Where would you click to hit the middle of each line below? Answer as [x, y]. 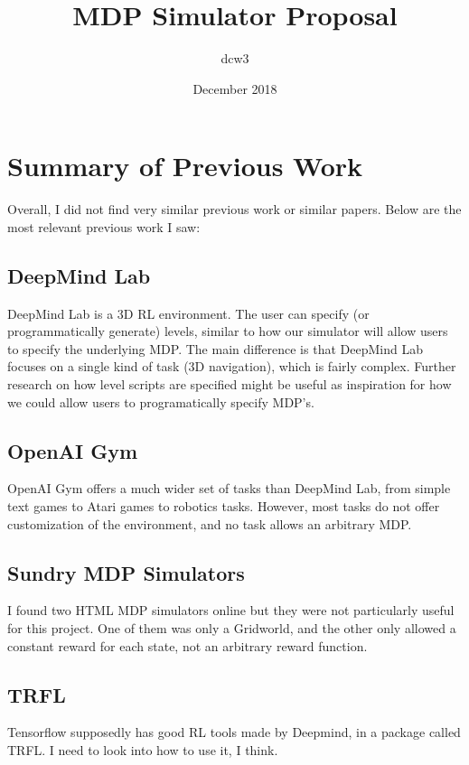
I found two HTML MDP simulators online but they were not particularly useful [231, 610]
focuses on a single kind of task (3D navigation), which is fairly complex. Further [232, 366]
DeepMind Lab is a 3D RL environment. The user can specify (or [188, 313]
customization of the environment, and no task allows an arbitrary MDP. [210, 523]
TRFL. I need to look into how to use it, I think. [143, 749]
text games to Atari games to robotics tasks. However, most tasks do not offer [224, 506]
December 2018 [235, 88]
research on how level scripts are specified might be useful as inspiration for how [230, 384]
